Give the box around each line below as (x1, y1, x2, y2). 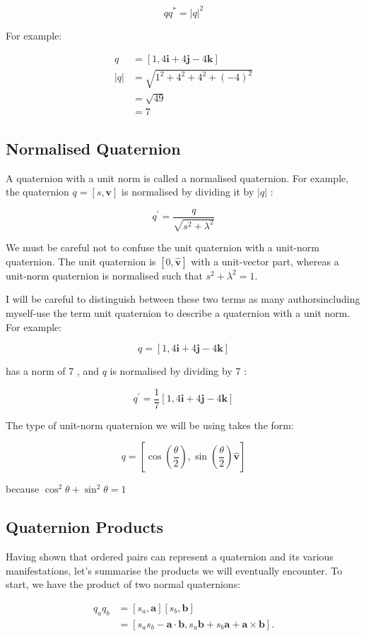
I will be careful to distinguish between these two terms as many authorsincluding (6, 292, 360, 306)
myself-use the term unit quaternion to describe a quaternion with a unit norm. (6, 305, 350, 320)
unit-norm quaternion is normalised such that (6, 268, 203, 282)
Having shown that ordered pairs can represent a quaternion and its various (6, 549, 333, 564)
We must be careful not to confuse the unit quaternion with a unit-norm (6, 240, 320, 255)
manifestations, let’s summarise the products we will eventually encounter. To (6, 563, 343, 577)
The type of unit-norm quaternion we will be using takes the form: (6, 417, 294, 432)
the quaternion (6, 184, 69, 199)
